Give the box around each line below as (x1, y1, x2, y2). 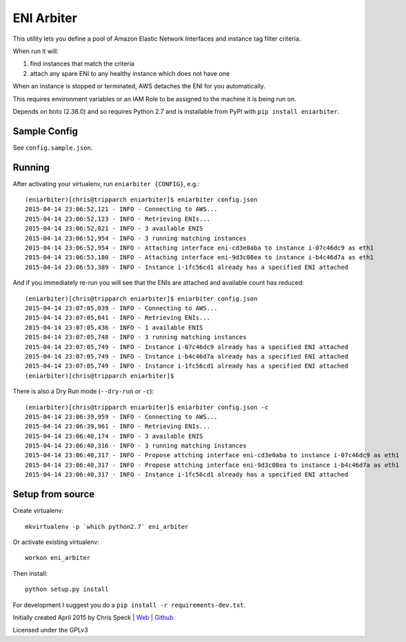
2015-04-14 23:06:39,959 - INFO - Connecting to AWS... (25, 412, 218, 421)
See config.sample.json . (12, 143, 93, 152)
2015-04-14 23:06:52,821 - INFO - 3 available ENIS (25, 225, 203, 232)
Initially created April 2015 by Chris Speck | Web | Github (12, 613, 174, 621)
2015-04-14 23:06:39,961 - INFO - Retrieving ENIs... (25, 423, 210, 430)
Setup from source (12, 488, 95, 500)
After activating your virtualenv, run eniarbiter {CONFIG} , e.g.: (12, 179, 200, 188)
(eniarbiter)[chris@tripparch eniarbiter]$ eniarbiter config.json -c (25, 403, 269, 411)
